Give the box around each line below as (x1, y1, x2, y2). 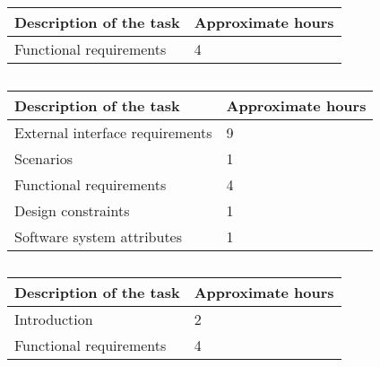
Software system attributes (14, 225, 183, 247)
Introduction (14, 309, 93, 330)
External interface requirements (14, 121, 212, 143)
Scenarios (14, 147, 73, 169)
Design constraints (14, 199, 130, 221)
